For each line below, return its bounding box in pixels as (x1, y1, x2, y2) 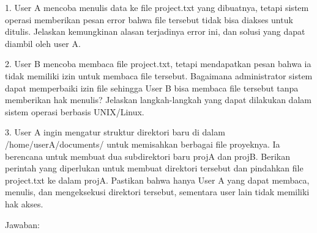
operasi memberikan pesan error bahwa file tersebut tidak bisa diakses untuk (5, 13, 293, 26)
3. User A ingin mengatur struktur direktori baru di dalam (5, 126, 225, 138)
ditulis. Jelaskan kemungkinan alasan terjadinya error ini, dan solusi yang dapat (5, 25, 305, 38)
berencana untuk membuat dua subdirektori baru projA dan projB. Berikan (5, 149, 290, 162)
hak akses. (5, 197, 43, 210)
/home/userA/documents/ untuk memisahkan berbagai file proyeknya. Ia (5, 137, 280, 150)
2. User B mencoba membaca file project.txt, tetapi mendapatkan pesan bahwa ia (5, 57, 311, 70)
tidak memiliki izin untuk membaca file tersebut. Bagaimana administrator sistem (5, 69, 313, 82)
